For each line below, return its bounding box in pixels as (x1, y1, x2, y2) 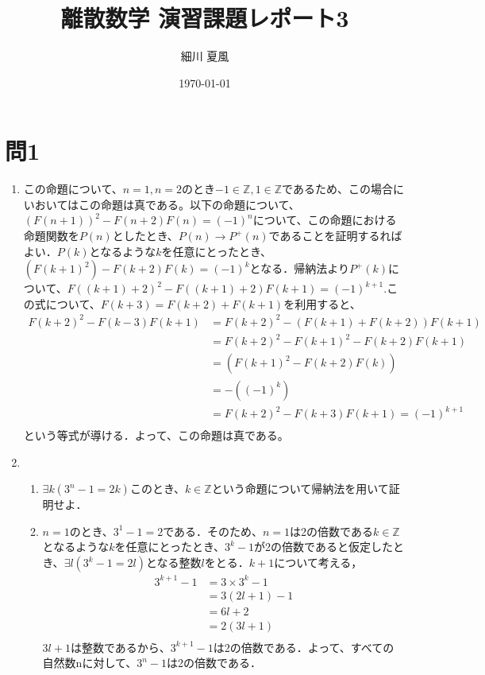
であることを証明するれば (268, 227, 402, 244)
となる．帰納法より (249, 260, 349, 277)
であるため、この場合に (282, 180, 404, 197)
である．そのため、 (163, 522, 264, 539)
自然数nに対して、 (42, 654, 137, 671)
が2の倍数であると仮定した (254, 538, 393, 555)
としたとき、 (112, 227, 179, 244)
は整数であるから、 (70, 638, 171, 655)
